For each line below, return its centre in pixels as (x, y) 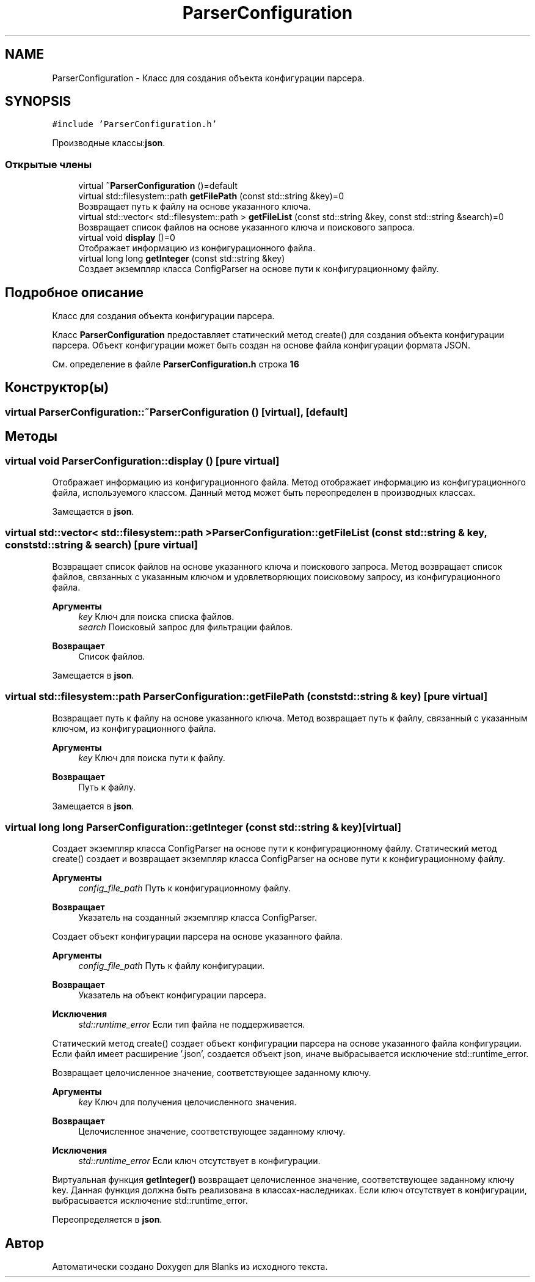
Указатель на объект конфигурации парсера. (172, 995)
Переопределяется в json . (107, 1220)
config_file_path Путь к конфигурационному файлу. (185, 888)
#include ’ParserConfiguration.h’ (135, 124)
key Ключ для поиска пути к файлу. (152, 757)
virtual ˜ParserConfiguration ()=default (158, 186)
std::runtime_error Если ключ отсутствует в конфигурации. (199, 1161)
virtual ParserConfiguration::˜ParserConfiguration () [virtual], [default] (177, 412)
